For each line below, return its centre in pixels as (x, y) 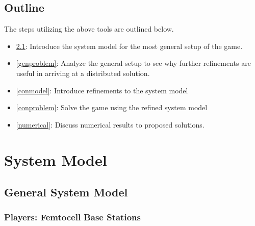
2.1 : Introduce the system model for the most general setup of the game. (129, 46)
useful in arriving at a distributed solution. (83, 73)
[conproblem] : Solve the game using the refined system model (112, 107)
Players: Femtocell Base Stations (72, 217)
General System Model (66, 192)
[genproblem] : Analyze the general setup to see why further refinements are (133, 63)
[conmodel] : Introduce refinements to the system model (102, 90)
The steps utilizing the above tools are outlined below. (89, 29)
